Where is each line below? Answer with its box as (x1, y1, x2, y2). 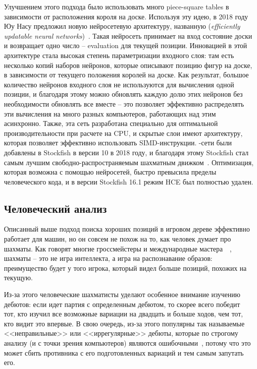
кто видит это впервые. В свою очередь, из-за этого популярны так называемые (4, 318, 245, 328)
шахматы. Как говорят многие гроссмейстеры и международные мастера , (4, 243, 232, 253)
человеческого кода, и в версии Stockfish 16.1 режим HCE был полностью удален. (4, 176, 254, 186)
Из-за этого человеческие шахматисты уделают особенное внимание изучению (4, 289, 241, 300)
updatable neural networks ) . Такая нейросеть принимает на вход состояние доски (4, 30, 252, 41)
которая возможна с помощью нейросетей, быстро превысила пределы (4, 167, 216, 177)
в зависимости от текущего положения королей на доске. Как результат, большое (4, 69, 249, 80)
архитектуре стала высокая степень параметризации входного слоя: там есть (4, 50, 234, 60)
